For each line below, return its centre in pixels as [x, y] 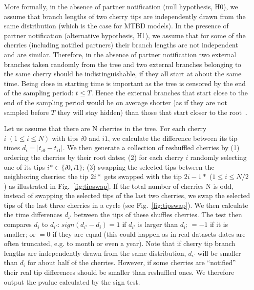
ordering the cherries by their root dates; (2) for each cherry [94, 157]
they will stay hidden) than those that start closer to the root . [152, 112]
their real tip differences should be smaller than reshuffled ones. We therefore [119, 272]
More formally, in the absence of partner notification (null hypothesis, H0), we [121, 6]
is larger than [158, 224]
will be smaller [219, 253]
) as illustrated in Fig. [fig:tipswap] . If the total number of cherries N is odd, [119, 186]
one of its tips [24, 167]
